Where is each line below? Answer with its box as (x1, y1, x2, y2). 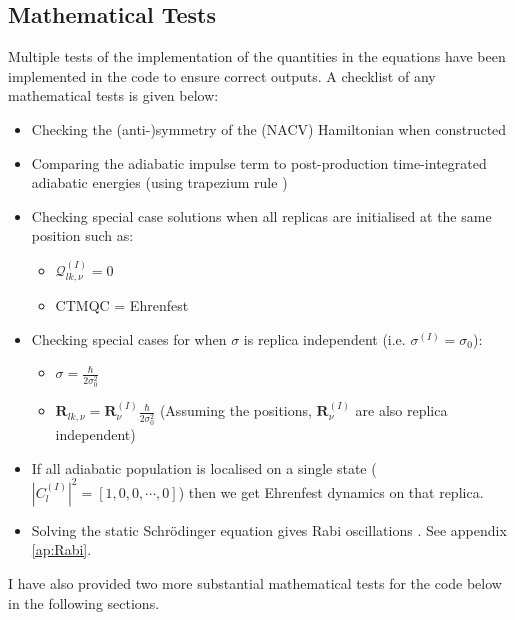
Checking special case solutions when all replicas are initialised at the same (31, 205, 492, 226)
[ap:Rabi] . (31, 539, 92, 560)
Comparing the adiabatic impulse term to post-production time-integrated (31, 152, 487, 173)
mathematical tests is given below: (8, 85, 219, 106)
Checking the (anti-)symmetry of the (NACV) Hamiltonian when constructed (31, 118, 507, 139)
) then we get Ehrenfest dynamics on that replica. (178, 481, 484, 502)
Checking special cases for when (31, 328, 227, 349)
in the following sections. (8, 592, 160, 613)
